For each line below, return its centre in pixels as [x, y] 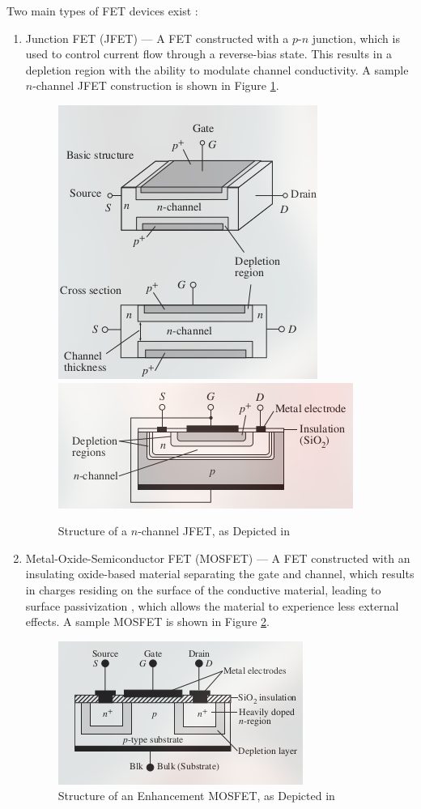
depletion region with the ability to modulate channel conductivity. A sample [217, 69]
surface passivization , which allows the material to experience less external [212, 605]
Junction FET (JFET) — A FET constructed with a [157, 38]
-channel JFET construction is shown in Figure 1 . [156, 85]
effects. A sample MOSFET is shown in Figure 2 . [147, 622]
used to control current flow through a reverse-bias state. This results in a [209, 54]
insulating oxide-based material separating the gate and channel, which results [220, 574]
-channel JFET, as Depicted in [214, 531]
